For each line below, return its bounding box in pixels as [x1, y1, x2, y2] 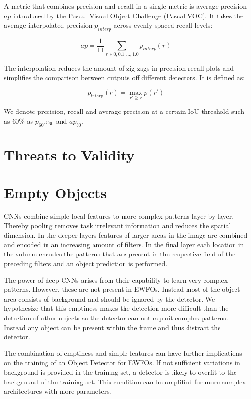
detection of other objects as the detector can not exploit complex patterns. [4, 313, 228, 323]
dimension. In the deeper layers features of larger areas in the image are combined [4, 230, 248, 240]
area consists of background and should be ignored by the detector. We [4, 293, 215, 303]
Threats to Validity [4, 144, 135, 164]
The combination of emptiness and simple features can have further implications [4, 348, 242, 358]
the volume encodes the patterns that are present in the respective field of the [4, 249, 235, 259]
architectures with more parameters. [4, 386, 111, 396]
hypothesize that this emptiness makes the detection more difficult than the [4, 303, 229, 313]
